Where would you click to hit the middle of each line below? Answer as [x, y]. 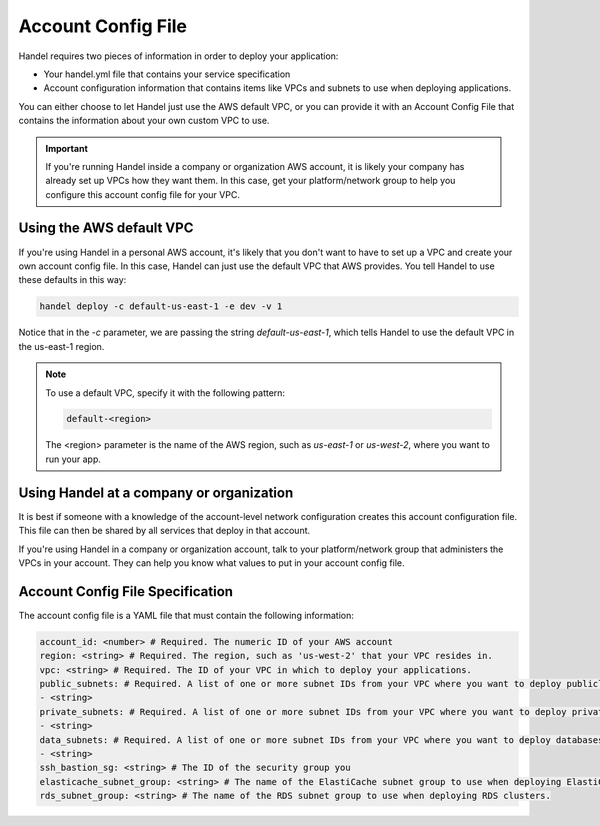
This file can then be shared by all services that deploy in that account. [164, 531]
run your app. [73, 459]
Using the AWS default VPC [106, 228]
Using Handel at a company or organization [156, 492]
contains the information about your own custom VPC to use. [144, 121]
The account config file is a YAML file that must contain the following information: [186, 615]
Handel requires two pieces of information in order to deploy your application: [178, 56]
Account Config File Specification [126, 591]
